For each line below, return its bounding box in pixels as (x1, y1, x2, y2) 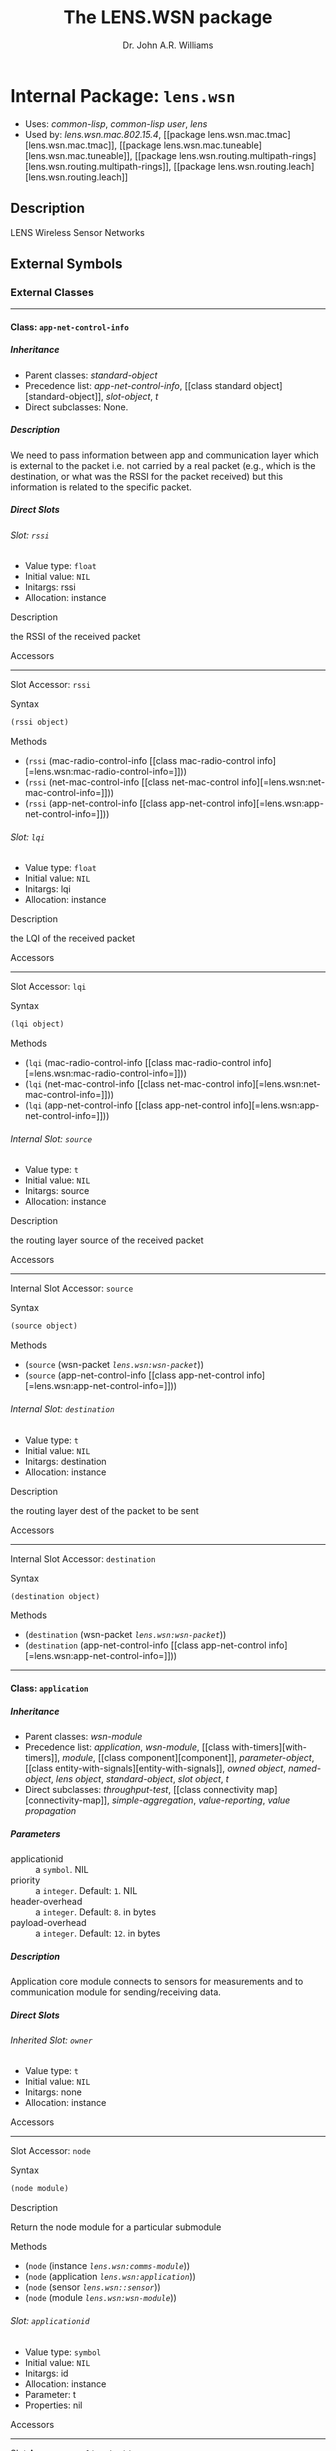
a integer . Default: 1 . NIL (35, 1884, 138, 1896)
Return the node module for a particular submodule (10, 2221, 222, 2233)
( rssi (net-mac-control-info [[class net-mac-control (24, 776, 240, 788)
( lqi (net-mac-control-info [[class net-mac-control (24, 1078, 235, 1090)
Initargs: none (24, 2086, 82, 2098)
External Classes (10, 285, 95, 299)
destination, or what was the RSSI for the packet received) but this (10, 470, 283, 482)
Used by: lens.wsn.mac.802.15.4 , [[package (24, 128, 206, 140)
